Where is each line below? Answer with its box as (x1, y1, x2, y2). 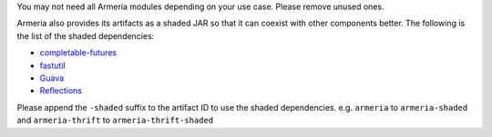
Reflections (39, 85, 82, 96)
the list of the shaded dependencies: (16, 30, 155, 41)
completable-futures (39, 47, 118, 58)
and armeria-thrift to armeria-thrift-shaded (16, 114, 214, 126)
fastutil (39, 60, 66, 71)
